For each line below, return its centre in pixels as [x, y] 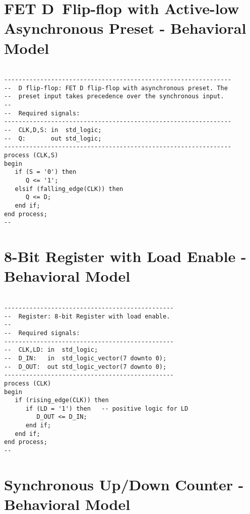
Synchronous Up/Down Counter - [124, 484]
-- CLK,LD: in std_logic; [51, 350]
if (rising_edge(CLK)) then [62, 400]
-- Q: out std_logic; [53, 138]
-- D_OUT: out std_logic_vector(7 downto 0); [85, 367]
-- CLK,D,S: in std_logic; [53, 130]
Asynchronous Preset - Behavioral [125, 28]
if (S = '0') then [46, 172]
